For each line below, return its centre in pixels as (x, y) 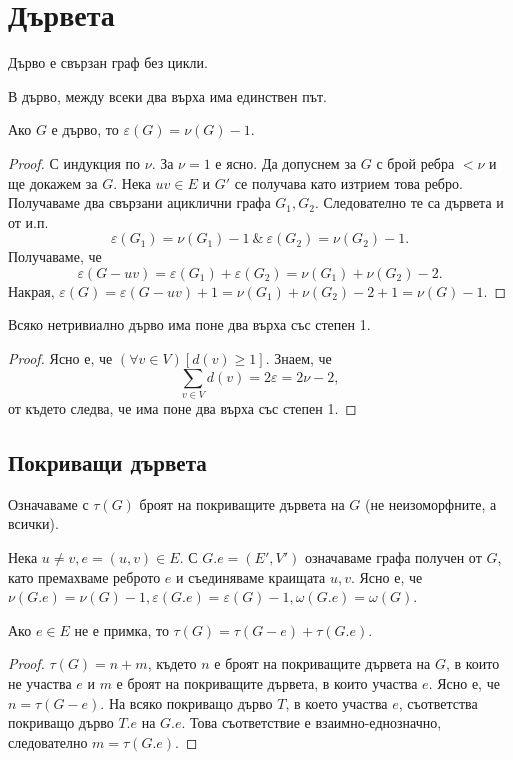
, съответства (438, 702)
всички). (33, 523)
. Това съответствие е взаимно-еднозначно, (311, 722)
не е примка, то (121, 629)
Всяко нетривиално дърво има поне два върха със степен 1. (189, 324)
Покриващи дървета (107, 461)
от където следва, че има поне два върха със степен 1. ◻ (182, 407)
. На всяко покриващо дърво (186, 702)
